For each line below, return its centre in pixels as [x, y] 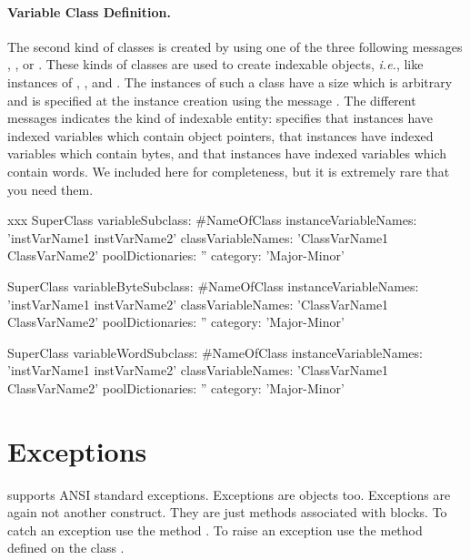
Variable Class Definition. [89, 11]
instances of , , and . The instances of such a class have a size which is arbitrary [230, 81]
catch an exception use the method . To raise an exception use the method [215, 529]
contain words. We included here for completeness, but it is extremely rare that [229, 171]
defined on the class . [66, 548]
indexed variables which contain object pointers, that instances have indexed [220, 135]
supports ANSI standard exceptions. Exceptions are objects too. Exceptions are [229, 494]
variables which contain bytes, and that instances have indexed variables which [227, 153]
